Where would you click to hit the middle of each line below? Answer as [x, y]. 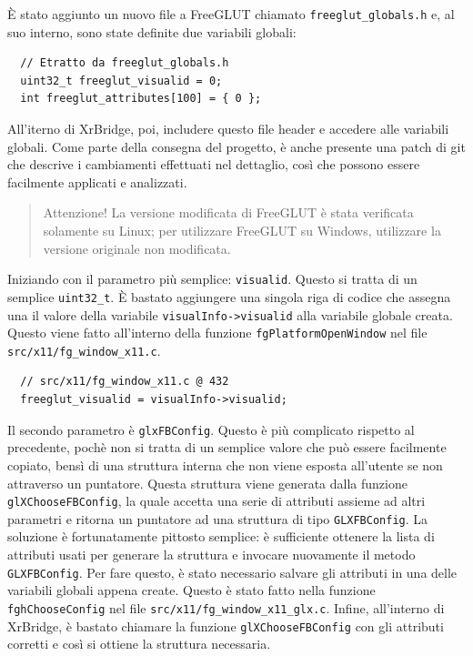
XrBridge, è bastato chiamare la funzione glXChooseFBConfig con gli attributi [226, 626]
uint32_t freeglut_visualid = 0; [121, 81]
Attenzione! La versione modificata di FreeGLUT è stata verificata [228, 212]
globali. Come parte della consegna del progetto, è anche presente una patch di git [236, 146]
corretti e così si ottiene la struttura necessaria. [139, 644]
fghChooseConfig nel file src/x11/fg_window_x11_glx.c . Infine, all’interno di [226, 607]
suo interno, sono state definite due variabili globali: [152, 31]
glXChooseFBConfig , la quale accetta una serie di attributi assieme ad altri [216, 501]
